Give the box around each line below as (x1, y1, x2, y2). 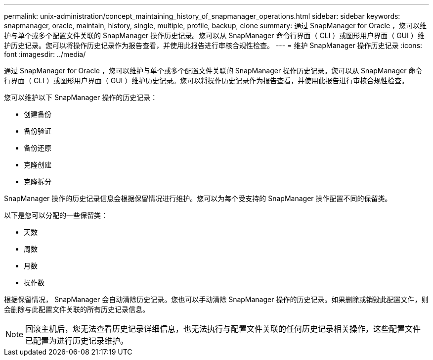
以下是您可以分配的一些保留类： (4, 211, 108, 219)
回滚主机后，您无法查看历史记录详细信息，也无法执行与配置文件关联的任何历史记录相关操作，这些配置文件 (25, 324, 421, 334)
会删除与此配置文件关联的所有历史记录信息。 (4, 305, 149, 313)
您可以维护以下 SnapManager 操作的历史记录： (4, 93, 158, 102)
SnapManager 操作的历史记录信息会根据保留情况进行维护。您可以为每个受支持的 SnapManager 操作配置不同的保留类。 (4, 194, 392, 203)
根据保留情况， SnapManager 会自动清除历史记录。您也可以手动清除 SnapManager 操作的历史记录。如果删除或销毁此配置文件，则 (4, 295, 429, 304)
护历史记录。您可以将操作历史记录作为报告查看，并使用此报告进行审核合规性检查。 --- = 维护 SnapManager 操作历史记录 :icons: (4, 41, 423, 50)
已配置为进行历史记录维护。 (25, 336, 129, 346)
